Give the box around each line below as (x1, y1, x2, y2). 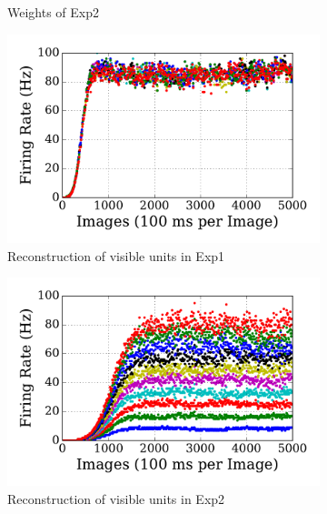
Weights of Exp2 (7, 3, 100, 21)
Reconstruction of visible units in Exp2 (7, 489, 225, 509)
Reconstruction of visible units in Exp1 (7, 246, 225, 265)
